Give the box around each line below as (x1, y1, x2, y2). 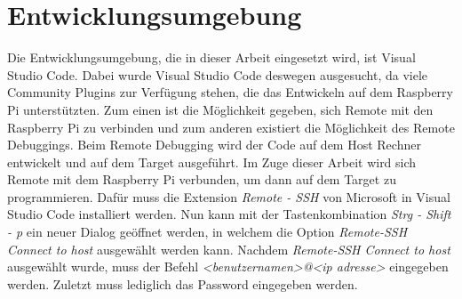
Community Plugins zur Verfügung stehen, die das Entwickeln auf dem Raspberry (7, 83, 453, 101)
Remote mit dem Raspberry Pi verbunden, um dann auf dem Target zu (7, 170, 396, 189)
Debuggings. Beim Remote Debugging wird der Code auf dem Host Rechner (7, 135, 421, 154)
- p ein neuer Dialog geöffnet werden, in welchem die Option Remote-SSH (7, 222, 408, 241)
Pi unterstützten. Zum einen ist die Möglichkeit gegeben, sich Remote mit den (7, 100, 434, 118)
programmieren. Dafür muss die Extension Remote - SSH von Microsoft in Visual (7, 187, 450, 206)
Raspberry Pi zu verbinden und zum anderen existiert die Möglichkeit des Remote (7, 117, 455, 136)
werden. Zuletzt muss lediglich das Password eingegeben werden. (7, 274, 358, 293)
